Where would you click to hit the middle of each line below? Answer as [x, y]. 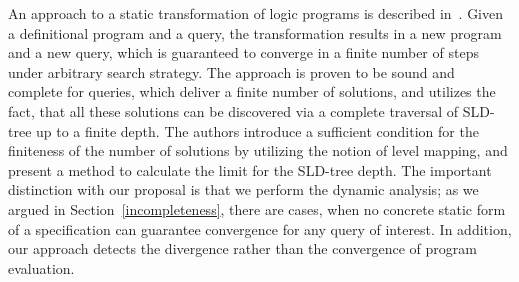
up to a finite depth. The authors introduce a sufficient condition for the [257, 130]
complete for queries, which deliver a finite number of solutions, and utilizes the [252, 91]
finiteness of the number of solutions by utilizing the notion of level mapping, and [258, 150]
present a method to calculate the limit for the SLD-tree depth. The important [250, 169]
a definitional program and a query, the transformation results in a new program [255, 32]
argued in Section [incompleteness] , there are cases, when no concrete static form [257, 208]
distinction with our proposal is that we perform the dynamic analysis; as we [243, 189]
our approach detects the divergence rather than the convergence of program [242, 248]
